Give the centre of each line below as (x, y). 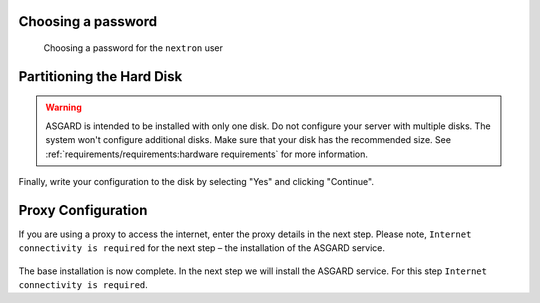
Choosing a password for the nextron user (133, 48)
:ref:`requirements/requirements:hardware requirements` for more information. (207, 154)
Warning (63, 107)
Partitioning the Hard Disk (100, 76)
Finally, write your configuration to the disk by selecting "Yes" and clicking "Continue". (196, 181)
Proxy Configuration (83, 210)
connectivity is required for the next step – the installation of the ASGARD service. (201, 248)
